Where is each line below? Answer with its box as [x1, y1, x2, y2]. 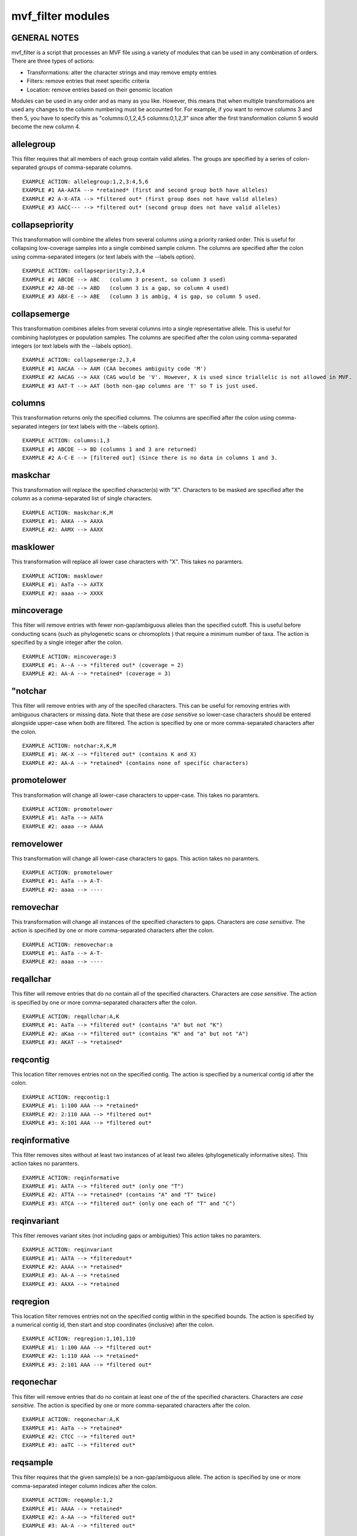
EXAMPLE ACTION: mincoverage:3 [22, 653, 117, 660]
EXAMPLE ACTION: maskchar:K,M [22, 509, 113, 516]
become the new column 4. [11, 123, 81, 130]
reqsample [11, 1457, 53, 1468]
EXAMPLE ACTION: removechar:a [22, 941, 113, 948]
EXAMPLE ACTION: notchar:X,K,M [22, 742, 117, 749]
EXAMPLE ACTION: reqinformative [22, 1174, 120, 1181]
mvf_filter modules [11, 9, 110, 23]
